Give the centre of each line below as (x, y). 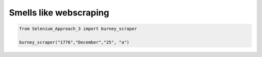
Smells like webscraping (59, 13)
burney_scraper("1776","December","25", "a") (74, 42)
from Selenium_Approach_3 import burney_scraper (78, 29)
